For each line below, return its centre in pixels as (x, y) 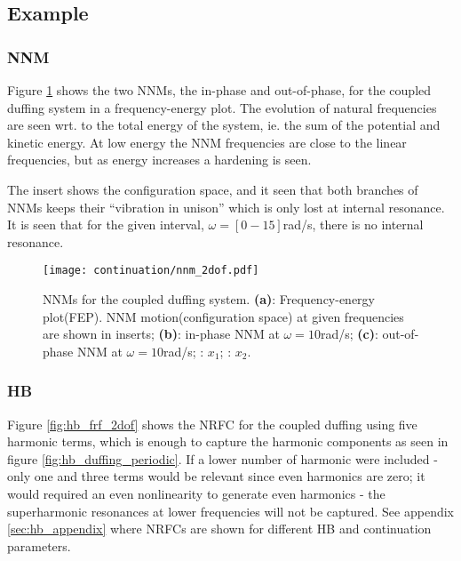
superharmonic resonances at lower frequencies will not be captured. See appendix (230, 511)
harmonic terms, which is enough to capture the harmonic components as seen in (228, 441)
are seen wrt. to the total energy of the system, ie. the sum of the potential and (224, 125)
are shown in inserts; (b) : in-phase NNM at (161, 334)
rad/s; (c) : (349, 334)
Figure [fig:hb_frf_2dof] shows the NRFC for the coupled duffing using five (212, 424)
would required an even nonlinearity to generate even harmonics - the (196, 493)
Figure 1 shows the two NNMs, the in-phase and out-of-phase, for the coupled (219, 90)
